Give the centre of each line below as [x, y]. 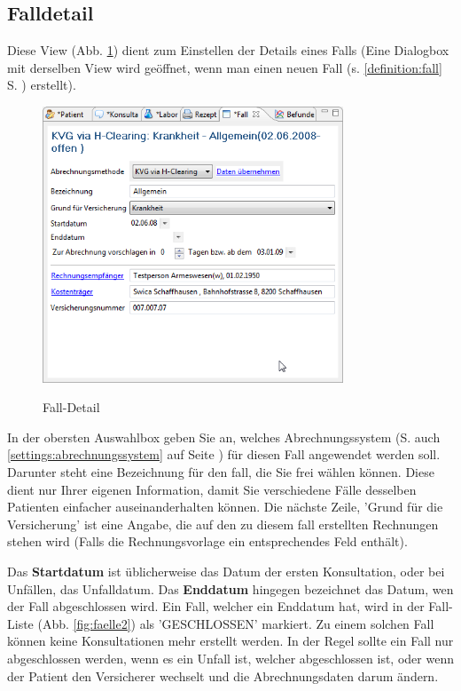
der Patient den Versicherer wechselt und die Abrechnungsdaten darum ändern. [223, 675]
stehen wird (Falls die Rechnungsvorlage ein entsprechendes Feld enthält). [207, 541]
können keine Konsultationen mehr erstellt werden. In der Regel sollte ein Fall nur [230, 641]
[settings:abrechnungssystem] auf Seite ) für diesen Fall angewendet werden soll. [224, 454]
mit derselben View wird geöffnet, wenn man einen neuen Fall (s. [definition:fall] [225, 67]
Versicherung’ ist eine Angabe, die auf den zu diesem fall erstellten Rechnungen [223, 524]
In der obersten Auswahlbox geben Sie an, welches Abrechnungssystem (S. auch [224, 437]
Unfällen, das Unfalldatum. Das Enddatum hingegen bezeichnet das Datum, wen [230, 588]
